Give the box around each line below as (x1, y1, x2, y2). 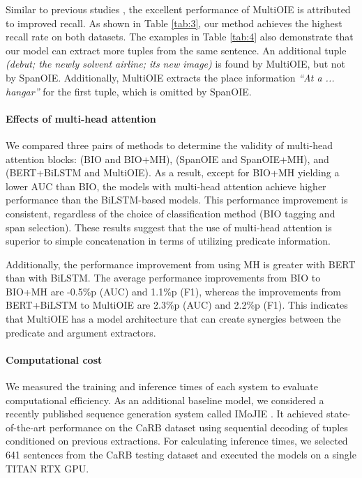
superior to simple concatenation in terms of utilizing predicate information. (6, 233, 331, 248)
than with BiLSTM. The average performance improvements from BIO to (6, 270, 321, 285)
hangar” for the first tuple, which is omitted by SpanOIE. (6, 84, 252, 98)
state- (326, 406, 351, 421)
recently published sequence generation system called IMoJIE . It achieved (6, 406, 324, 421)
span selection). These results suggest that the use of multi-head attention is (6, 219, 332, 234)
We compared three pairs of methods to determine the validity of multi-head (6, 137, 333, 152)
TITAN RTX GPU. (6, 461, 89, 475)
